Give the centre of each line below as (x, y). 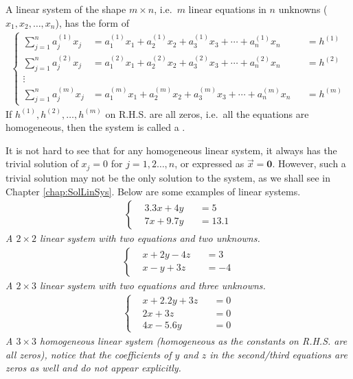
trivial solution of (42, 163)
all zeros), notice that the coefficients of (89, 354)
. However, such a (309, 163)
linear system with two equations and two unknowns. (150, 238)
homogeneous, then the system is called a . (95, 127)
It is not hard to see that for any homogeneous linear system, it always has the (171, 150)
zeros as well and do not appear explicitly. (93, 368)
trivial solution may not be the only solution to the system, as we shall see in (168, 177)
